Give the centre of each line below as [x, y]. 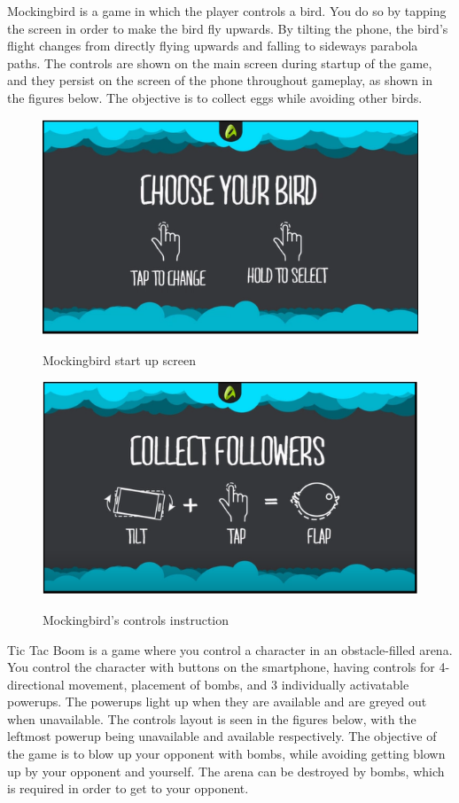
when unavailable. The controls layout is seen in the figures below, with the [212, 718]
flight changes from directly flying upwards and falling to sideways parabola [213, 46]
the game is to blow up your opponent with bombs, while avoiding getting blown [226, 754]
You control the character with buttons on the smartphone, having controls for [221, 667]
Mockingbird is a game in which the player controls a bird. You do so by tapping [227, 11]
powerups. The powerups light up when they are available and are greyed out [217, 702]
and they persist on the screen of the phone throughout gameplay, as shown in [220, 80]
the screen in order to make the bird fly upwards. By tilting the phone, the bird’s [228, 28]
